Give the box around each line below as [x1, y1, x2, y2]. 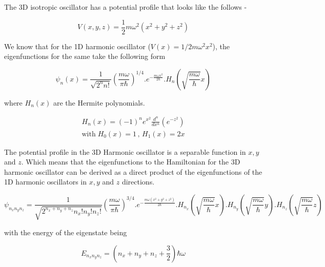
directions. [121, 176, 155, 187]
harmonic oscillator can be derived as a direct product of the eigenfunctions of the [4, 166, 262, 177]
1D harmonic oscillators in [4, 176, 87, 187]
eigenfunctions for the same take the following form [4, 51, 166, 61]
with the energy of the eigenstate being [4, 227, 127, 237]
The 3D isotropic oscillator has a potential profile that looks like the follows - [4, 2, 247, 12]
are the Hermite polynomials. [53, 97, 145, 108]
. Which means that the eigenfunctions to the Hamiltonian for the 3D [21, 156, 240, 167]
